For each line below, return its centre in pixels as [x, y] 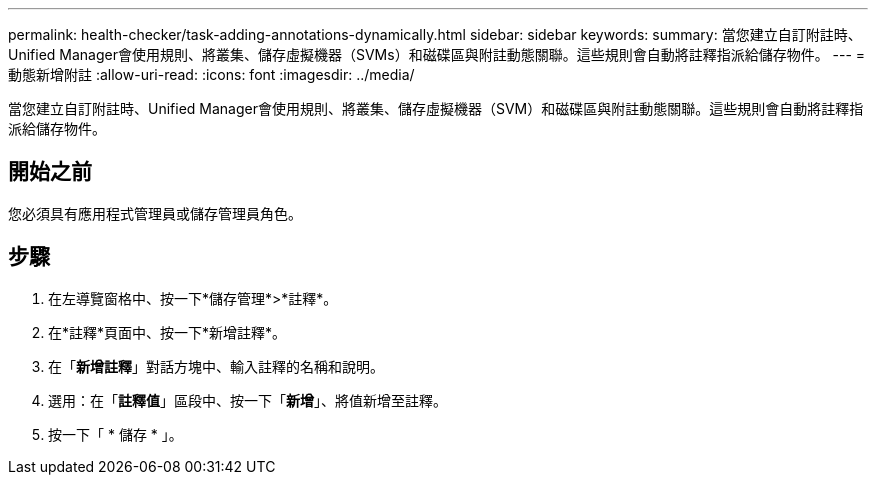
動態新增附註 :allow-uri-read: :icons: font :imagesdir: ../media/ [211, 74]
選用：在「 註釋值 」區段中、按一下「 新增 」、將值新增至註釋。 [247, 400]
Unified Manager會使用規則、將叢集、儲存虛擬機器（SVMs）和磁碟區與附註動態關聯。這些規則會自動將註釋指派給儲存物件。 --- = [437, 54]
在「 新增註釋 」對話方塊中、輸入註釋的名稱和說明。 [216, 366]
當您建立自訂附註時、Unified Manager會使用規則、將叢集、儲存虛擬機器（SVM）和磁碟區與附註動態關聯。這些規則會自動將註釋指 [436, 108]
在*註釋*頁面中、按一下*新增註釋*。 [167, 332]
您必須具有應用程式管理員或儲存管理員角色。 [155, 213]
